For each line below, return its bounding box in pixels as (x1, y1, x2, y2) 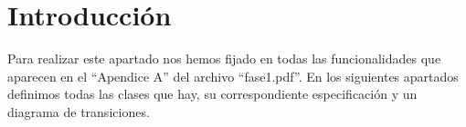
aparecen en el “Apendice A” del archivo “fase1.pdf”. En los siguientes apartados (7, 66, 459, 85)
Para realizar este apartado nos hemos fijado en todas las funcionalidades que (7, 49, 441, 68)
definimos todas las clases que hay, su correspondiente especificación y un (7, 84, 418, 103)
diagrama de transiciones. (7, 102, 150, 121)
